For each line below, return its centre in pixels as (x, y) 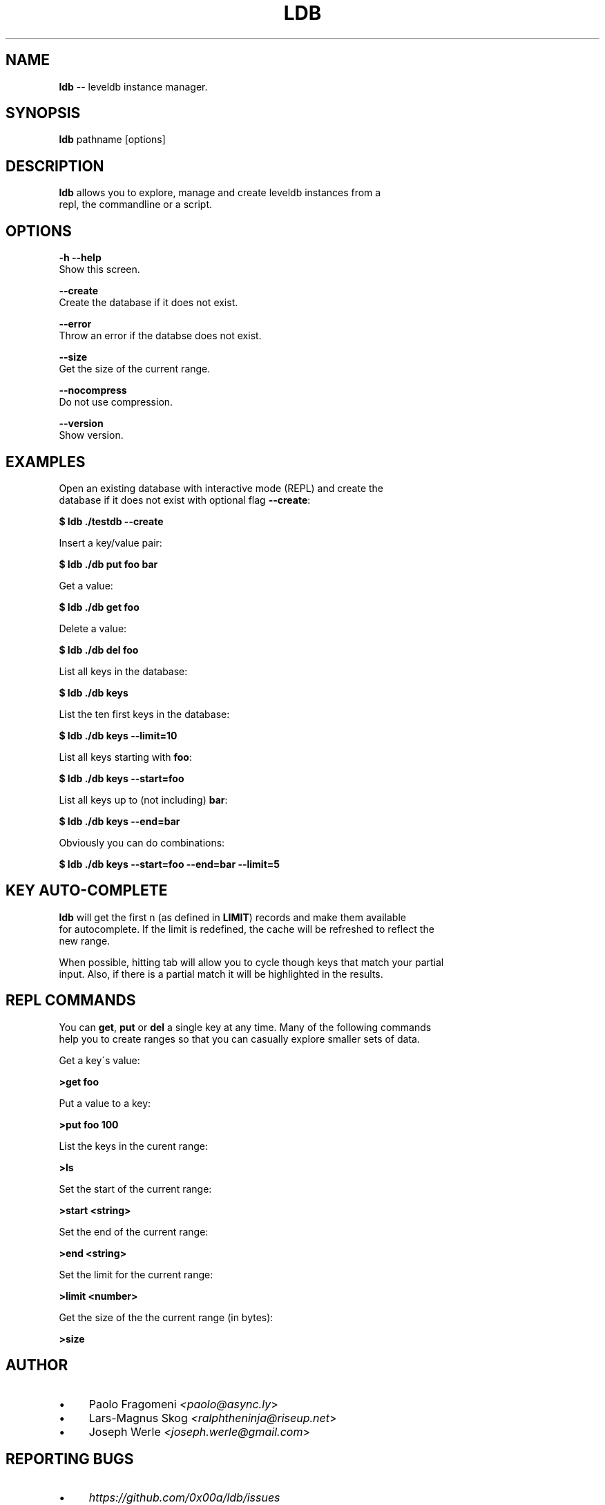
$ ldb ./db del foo (99, 650)
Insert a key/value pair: (111, 542)
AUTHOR (37, 1365)
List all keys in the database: (123, 671)
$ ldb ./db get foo (99, 607)
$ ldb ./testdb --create (111, 521)
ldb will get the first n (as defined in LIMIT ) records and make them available (232, 917)
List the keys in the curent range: (134, 1146)
